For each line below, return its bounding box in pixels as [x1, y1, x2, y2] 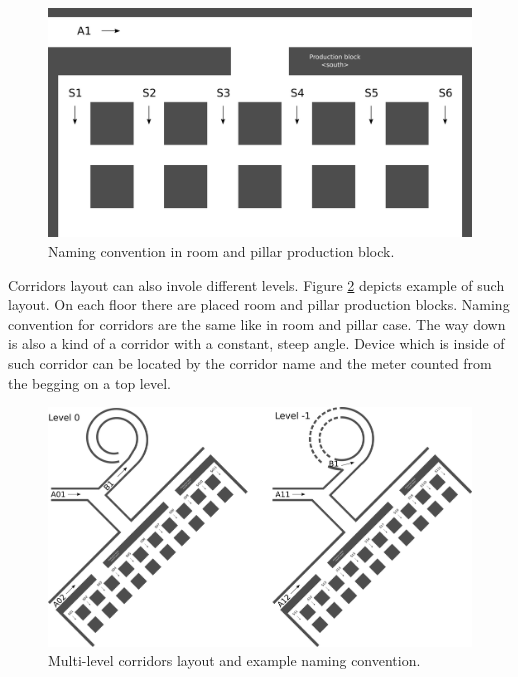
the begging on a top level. [8, 372, 171, 393]
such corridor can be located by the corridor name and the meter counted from [8, 352, 492, 373]
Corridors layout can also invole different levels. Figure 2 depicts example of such [8, 274, 505, 295]
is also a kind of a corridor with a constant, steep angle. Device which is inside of [8, 333, 505, 354]
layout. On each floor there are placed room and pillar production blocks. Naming [8, 294, 510, 315]
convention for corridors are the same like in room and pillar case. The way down [8, 313, 506, 334]
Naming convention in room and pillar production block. [48, 240, 395, 261]
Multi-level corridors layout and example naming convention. [48, 650, 421, 671]
